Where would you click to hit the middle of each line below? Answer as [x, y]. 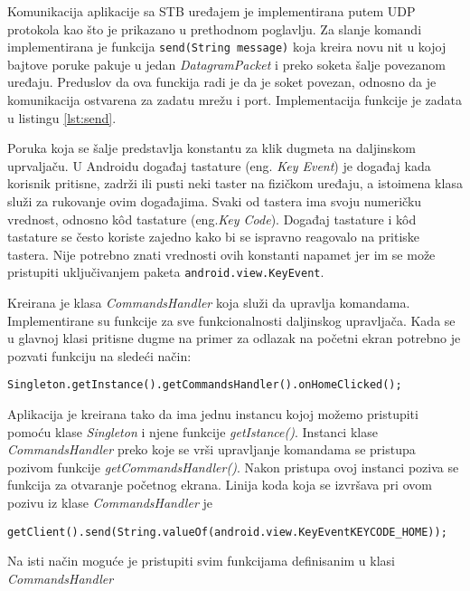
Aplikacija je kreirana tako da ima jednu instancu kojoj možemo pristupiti [213, 414]
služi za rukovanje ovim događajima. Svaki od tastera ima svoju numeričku [215, 201]
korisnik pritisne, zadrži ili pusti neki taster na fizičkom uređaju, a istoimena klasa [235, 183]
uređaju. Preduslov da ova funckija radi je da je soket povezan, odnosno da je [222, 82]
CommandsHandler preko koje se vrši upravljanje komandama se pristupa [211, 449]
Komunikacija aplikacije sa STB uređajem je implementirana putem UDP [211, 11]
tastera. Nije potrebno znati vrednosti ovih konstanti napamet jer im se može [221, 254]
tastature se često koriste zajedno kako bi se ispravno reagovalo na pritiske [214, 237]
